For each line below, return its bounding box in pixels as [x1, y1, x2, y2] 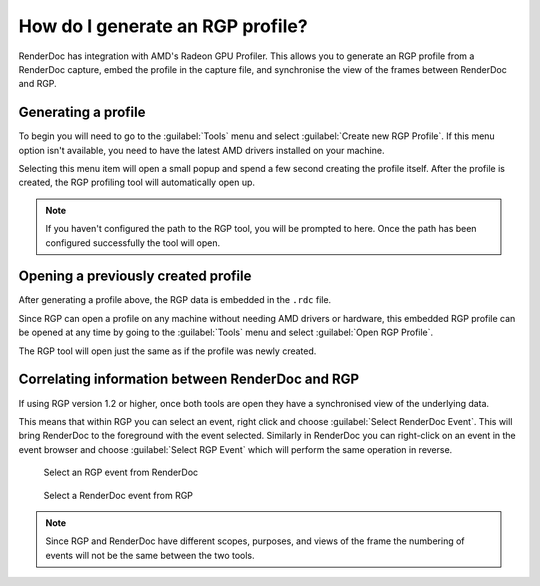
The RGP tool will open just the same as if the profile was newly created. [18, 345, 317, 357]
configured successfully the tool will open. [45, 236, 221, 249]
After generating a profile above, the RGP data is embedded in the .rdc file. [18, 294, 332, 306]
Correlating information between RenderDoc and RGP [18, 371, 360, 388]
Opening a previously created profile [18, 268, 252, 285]
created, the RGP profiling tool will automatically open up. [18, 176, 255, 189]
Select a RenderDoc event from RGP [43, 489, 194, 501]
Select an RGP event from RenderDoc [43, 466, 199, 479]
